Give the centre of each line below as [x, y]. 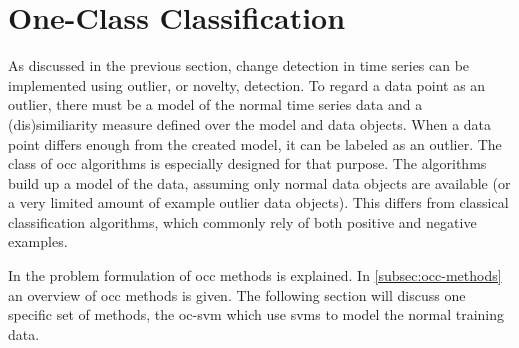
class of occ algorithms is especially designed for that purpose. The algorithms [247, 163]
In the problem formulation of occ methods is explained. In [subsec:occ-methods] [255, 275]
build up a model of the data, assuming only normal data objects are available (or [259, 182]
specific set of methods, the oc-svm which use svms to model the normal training [256, 314]
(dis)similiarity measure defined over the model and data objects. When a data [250, 123]
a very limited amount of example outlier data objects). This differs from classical [258, 202]
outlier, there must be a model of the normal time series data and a [215, 104]
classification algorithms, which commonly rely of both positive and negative [242, 221]
